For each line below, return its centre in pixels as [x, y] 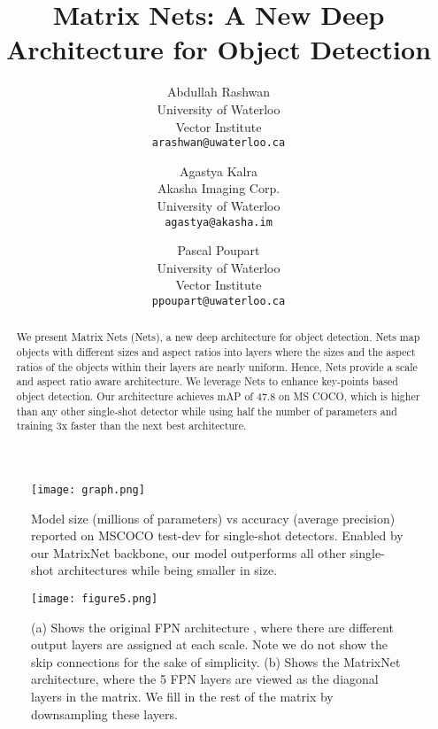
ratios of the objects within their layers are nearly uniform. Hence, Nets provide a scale [217, 366]
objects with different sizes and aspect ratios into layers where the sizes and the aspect [216, 352]
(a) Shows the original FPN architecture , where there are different [212, 627]
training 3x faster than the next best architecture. [131, 426]
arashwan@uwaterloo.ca [219, 143]
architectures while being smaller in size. [168, 570]
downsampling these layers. [104, 713]
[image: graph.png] [88, 490]
